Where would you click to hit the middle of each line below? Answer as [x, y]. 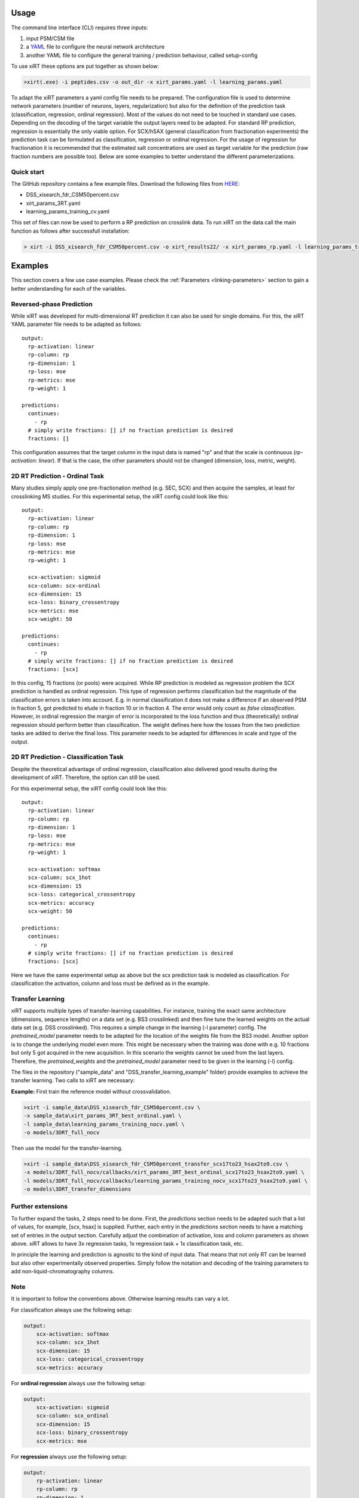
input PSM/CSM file [50, 38]
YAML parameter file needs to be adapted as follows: [76, 324]
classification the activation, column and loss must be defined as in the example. [110, 983]
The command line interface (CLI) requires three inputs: [80, 28]
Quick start [28, 172]
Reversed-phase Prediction [52, 304]
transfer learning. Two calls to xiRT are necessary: [73, 1080]
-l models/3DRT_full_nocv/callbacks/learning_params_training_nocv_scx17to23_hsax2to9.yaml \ [166, 1181]
